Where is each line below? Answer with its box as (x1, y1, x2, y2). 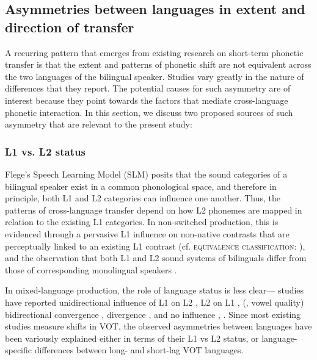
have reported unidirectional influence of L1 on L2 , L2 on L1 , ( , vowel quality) (5, 295, 304, 308)
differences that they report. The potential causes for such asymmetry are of (5, 82, 291, 95)
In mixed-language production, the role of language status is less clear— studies (5, 284, 304, 297)
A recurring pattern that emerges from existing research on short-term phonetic (5, 46, 304, 59)
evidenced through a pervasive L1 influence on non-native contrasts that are (5, 227, 290, 240)
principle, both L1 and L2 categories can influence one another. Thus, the (5, 192, 281, 204)
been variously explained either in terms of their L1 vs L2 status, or (5, 331, 259, 344)
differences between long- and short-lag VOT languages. (34, 344, 244, 356)
